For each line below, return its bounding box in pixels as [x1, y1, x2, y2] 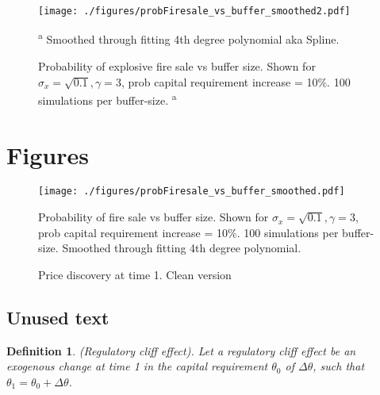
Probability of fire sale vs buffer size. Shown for [38, 209, 269, 225]
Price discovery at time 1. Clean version [38, 266, 232, 282]
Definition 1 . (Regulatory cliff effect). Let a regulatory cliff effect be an [6, 342, 356, 359]
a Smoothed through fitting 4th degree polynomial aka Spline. [38, 29, 340, 48]
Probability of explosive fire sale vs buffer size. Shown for [38, 57, 316, 74]
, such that [313, 358, 365, 374]
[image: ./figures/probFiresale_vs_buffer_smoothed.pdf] [38, 186, 345, 197]
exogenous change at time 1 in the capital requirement [6, 358, 268, 374]
